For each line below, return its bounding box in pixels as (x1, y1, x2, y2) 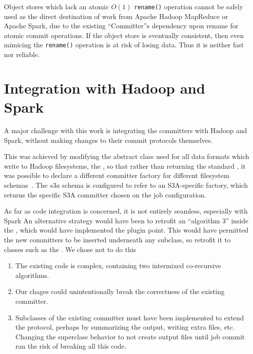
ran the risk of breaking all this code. (15, 341, 127, 351)
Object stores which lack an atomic (4, 1, 109, 11)
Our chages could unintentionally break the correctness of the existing (15, 286, 225, 296)
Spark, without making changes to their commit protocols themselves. (4, 135, 213, 145)
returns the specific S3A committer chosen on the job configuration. (4, 189, 206, 199)
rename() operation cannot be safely (134, 1, 243, 11)
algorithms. (15, 270, 49, 280)
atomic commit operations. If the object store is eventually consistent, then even (4, 30, 244, 40)
